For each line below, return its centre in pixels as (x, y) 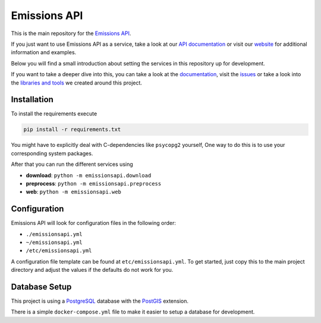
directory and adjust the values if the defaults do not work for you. (92, 270)
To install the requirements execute (54, 114)
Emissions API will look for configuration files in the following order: (94, 223)
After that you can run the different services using (72, 164)
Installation (32, 100)
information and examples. (44, 52)
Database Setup (41, 287)
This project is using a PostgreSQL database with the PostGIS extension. (100, 301)
